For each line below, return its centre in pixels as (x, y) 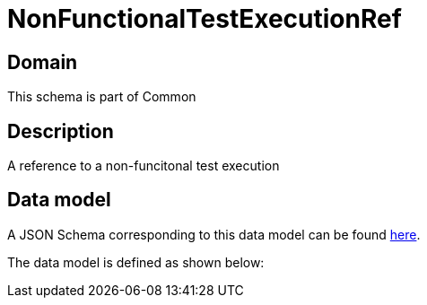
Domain (43, 62)
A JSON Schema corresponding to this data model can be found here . (214, 234)
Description (61, 131)
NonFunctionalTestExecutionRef (205, 19)
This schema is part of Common (102, 97)
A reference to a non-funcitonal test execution (144, 166)
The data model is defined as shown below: (136, 262)
